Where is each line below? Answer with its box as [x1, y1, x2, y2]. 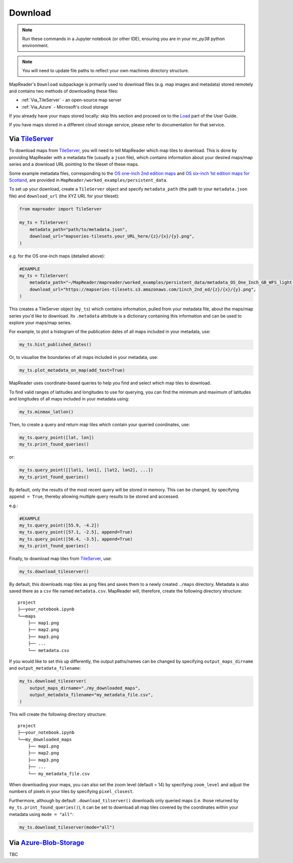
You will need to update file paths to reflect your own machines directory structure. [22, 68, 189, 73]
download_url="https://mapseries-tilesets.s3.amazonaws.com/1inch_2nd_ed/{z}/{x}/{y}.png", [29, 286, 256, 292]
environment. [22, 43, 49, 48]
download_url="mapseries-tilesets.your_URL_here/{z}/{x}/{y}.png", [29, 233, 195, 239]
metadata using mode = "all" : [9, 811, 74, 817]
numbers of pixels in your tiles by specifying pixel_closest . [9, 789, 134, 794]
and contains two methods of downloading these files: [9, 88, 119, 94]
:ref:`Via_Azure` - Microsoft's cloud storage [21, 104, 108, 110]
